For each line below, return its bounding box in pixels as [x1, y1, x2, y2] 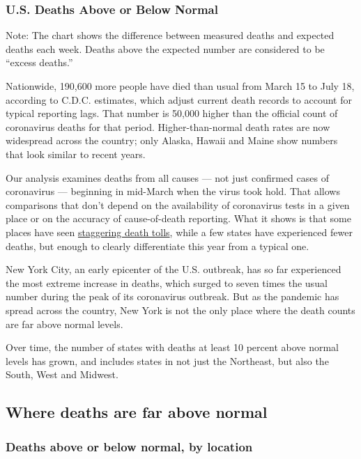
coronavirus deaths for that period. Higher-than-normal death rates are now [6, 119, 330, 134]
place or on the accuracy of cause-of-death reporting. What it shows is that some [6, 211, 351, 226]
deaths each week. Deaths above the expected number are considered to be [6, 41, 325, 56]
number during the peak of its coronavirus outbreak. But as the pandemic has [6, 289, 339, 304]
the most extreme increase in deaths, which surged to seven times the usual [6, 275, 328, 290]
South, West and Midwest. [6, 367, 118, 382]
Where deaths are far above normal [6, 401, 268, 423]
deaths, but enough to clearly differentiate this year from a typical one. [6, 238, 309, 253]
